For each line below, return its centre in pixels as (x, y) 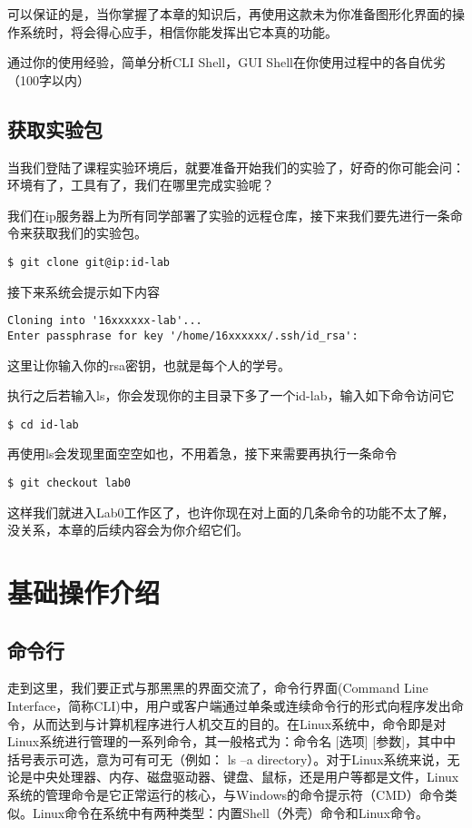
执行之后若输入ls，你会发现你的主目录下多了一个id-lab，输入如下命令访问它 (231, 395)
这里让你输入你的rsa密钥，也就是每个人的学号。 (149, 365)
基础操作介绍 (84, 591)
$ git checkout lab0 (69, 483)
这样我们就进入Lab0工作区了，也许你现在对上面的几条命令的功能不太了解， (231, 512)
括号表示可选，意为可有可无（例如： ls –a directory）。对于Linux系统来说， (227, 759)
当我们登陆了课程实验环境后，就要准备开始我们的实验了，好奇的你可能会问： (236, 167)
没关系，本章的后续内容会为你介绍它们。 (128, 530)
